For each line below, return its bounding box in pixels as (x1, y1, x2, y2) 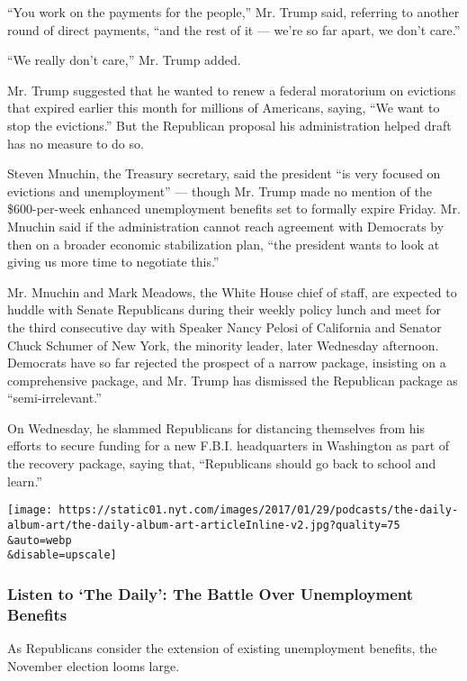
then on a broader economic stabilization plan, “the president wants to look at (7, 234, 440, 253)
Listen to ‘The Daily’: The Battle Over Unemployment (7, 582, 414, 604)
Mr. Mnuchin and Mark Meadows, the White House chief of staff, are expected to (7, 282, 457, 301)
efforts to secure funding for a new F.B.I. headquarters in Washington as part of (7, 436, 450, 455)
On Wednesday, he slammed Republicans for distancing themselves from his (7, 418, 425, 437)
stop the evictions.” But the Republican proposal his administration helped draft (7, 115, 452, 134)
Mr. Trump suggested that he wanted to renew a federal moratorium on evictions (7, 80, 456, 99)
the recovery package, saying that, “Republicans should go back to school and (7, 454, 436, 473)
